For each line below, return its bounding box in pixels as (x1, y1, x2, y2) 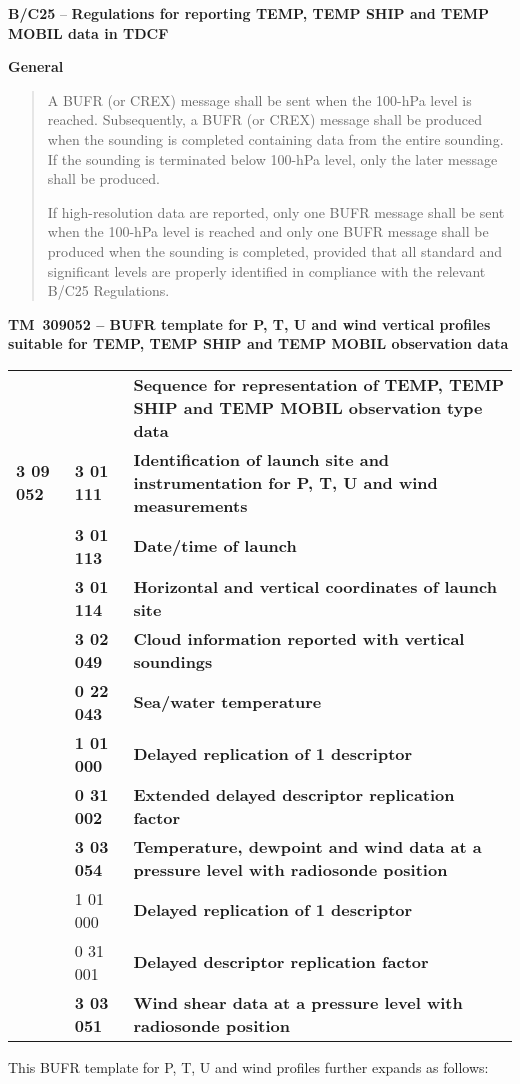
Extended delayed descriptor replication (133, 782, 455, 806)
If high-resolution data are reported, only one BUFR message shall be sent (47, 201, 505, 222)
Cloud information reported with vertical (133, 626, 465, 650)
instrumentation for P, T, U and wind (133, 470, 438, 494)
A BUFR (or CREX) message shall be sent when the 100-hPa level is (47, 89, 472, 110)
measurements (133, 493, 248, 517)
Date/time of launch (133, 534, 297, 558)
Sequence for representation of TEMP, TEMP (133, 372, 505, 396)
